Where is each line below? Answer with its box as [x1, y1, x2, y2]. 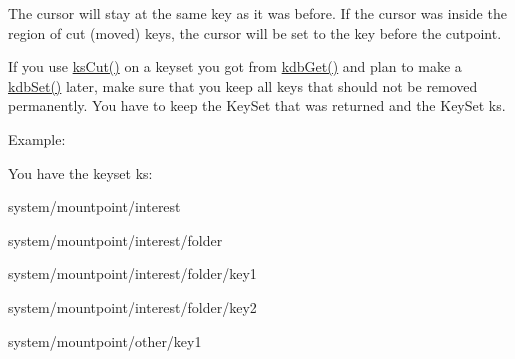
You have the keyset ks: [8, 162, 153, 183]
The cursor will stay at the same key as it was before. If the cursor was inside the [8, 3, 507, 23]
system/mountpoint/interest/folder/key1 [8, 263, 257, 284]
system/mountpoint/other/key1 [8, 330, 202, 351]
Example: [8, 128, 66, 149]
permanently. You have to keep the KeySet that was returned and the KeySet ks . [8, 95, 506, 116]
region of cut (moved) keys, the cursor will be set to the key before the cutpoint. [8, 22, 502, 43]
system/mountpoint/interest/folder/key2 [8, 296, 257, 317]
